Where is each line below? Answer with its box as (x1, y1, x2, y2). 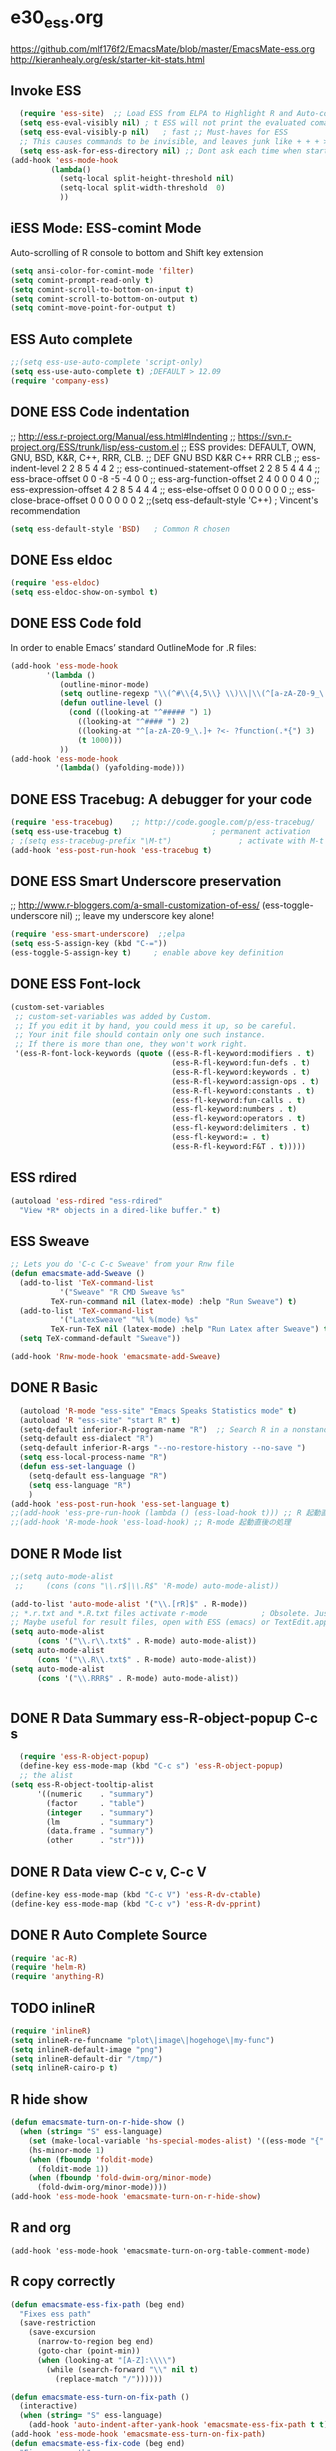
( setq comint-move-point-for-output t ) (10, 303, 177, 313)
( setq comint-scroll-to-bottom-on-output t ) (10, 294, 199, 304)
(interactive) (19, 2401, 78, 2411)
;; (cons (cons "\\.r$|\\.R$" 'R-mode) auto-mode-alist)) (14, 1581, 280, 1591)
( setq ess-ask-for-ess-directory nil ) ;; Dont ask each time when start (19, 146, 329, 156)
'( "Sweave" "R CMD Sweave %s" (59, 1287, 186, 1297)
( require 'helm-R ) (10, 1962, 87, 1973)
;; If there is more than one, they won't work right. (14, 1039, 248, 1050)
